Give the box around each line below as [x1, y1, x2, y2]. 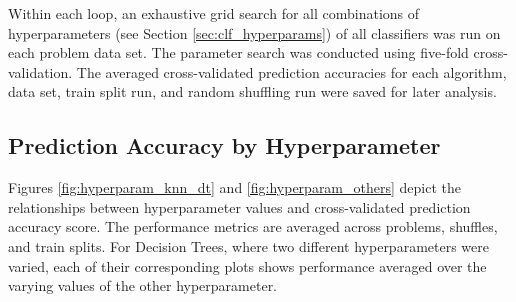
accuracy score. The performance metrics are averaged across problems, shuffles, [8, 216, 498, 237]
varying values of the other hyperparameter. [8, 275, 278, 296]
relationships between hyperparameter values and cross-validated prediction [8, 196, 471, 217]
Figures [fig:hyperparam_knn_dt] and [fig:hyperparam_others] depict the [8, 177, 461, 198]
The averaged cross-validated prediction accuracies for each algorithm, [76, 61, 507, 82]
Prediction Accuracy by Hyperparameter [8, 130, 441, 161]
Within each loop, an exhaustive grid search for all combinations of [8, 3, 420, 23]
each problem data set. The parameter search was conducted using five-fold [8, 42, 469, 63]
